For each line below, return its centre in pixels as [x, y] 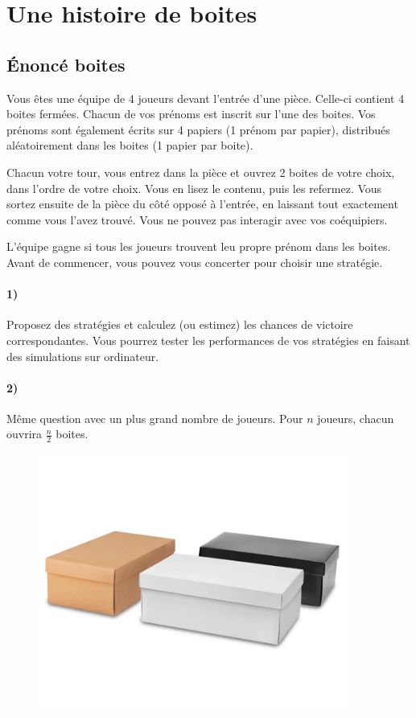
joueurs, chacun [356, 418]
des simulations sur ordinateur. [83, 356]
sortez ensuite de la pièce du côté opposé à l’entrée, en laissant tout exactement [202, 204]
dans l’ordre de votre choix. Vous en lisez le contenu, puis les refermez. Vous [194, 188]
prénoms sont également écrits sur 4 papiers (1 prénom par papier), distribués [198, 129]
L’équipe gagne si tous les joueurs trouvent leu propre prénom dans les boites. [199, 246]
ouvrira [25, 434]
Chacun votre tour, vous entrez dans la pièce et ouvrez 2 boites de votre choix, [201, 172]
